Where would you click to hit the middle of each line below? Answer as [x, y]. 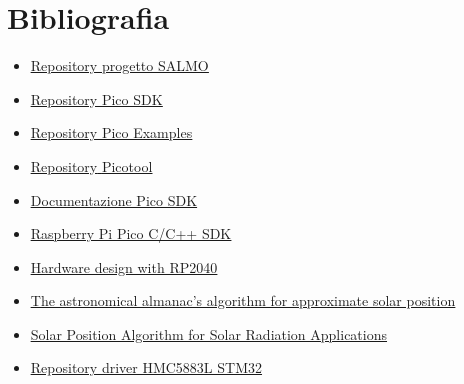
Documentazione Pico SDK [114, 199]
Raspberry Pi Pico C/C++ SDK [131, 233]
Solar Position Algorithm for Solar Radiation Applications [209, 333]
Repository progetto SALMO [119, 65]
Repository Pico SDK [96, 98]
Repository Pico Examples [111, 132]
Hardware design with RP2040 [124, 266]
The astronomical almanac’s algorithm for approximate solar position [243, 300]
